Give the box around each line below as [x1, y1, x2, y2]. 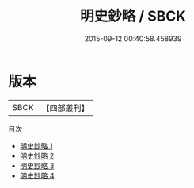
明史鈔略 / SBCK [80, 7, 186, 25]
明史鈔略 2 [19, 151, 55, 160]
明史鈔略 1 [19, 140, 53, 151]
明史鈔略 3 [19, 160, 55, 171]
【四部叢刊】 [41, 102, 89, 113]
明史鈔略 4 [19, 171, 55, 180]
